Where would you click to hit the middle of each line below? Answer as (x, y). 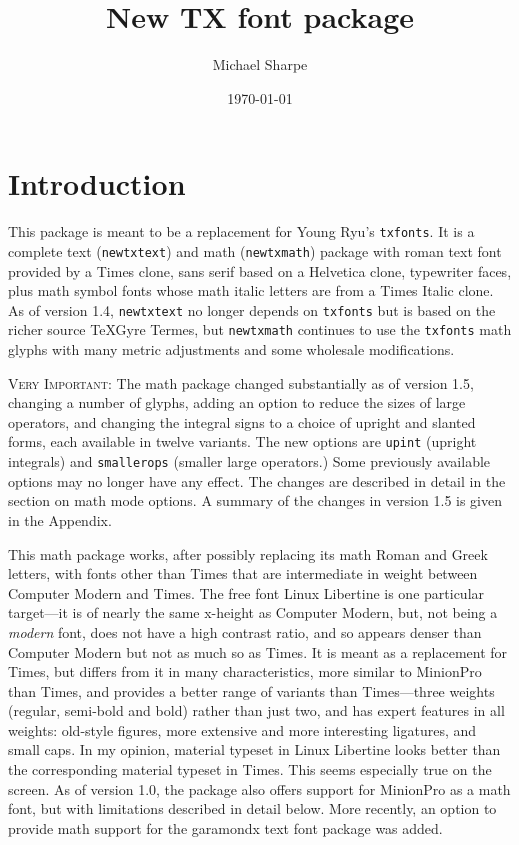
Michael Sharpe (260, 64)
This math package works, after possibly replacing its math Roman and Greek (248, 553)
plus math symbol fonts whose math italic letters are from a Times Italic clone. (251, 290)
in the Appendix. (60, 519)
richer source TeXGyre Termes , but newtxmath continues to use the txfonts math (260, 329)
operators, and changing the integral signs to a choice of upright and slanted (242, 421)
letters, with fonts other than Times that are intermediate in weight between (243, 573)
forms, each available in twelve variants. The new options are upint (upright (242, 441)
